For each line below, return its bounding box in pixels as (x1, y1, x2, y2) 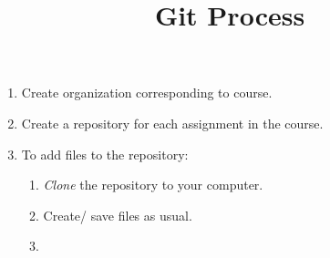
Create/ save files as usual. (43, 205, 192, 224)
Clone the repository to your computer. (43, 175, 263, 194)
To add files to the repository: (21, 144, 189, 163)
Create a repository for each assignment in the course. (21, 113, 324, 132)
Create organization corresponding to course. (21, 83, 273, 102)
